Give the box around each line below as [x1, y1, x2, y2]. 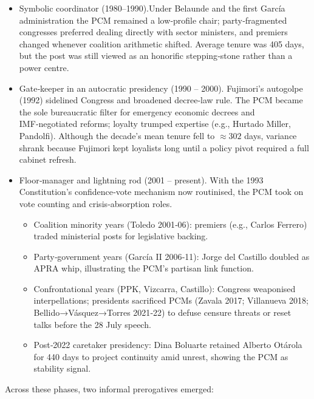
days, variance [244, 129, 297, 142]
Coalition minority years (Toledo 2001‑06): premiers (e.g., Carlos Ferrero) [33, 217, 307, 230]
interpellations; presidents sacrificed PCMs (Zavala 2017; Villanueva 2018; [33, 294, 309, 307]
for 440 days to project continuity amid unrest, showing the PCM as [33, 350, 288, 363]
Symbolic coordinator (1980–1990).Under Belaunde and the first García [19, 2, 285, 14]
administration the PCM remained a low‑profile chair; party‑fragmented [19, 13, 287, 26]
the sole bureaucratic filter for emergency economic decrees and [19, 105, 255, 118]
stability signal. [33, 362, 91, 375]
